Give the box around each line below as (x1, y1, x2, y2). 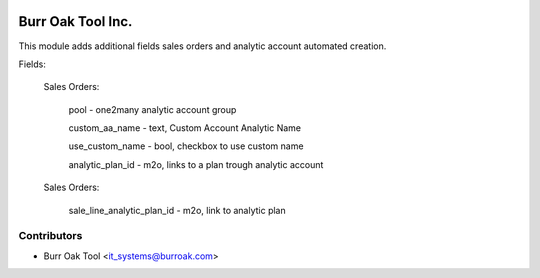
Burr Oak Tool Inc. (18, 13, 133, 30)
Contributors (18, 229, 83, 243)
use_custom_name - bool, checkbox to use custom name (68, 140, 304, 152)
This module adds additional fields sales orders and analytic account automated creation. (18, 40, 387, 52)
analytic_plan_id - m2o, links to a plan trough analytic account (68, 158, 324, 170)
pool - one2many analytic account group (68, 103, 237, 115)
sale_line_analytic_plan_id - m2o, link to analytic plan (68, 204, 286, 216)
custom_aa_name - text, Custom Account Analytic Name (68, 122, 302, 134)
